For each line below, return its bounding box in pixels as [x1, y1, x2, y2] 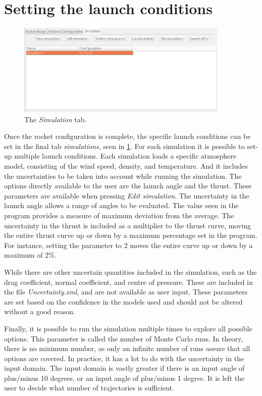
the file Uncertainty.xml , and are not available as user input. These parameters [4, 286, 248, 297]
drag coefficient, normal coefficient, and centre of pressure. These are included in [4, 276, 253, 287]
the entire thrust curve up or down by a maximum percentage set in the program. [4, 230, 257, 240]
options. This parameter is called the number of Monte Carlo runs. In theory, [4, 333, 243, 343]
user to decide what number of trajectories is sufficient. [4, 382, 174, 393]
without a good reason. [4, 306, 75, 317]
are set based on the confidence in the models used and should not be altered [4, 296, 243, 307]
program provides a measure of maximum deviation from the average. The [4, 210, 234, 220]
